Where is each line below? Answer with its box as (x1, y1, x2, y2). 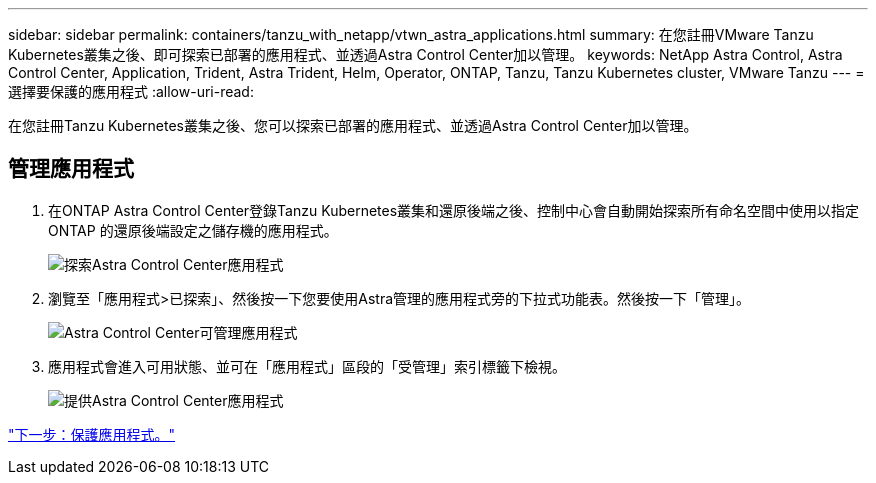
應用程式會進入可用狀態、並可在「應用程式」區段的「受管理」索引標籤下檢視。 (48, 357, 566, 375)
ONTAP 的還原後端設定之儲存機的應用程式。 (48, 221, 338, 239)
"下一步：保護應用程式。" (8, 425, 176, 443)
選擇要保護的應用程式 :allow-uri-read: (8, 83, 254, 100)
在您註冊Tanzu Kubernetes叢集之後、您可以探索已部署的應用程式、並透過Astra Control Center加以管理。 (8, 117, 698, 134)
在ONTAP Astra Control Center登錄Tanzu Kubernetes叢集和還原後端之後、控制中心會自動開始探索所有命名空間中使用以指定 (48, 201, 860, 219)
